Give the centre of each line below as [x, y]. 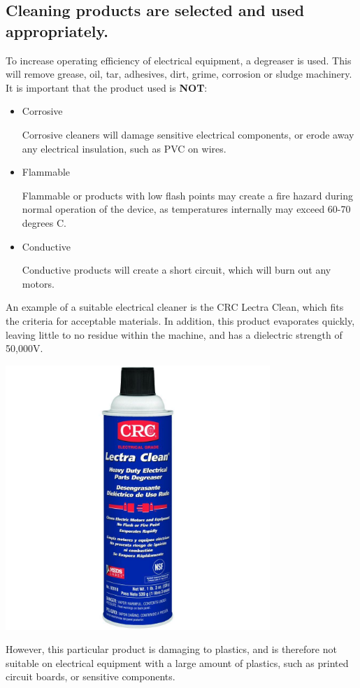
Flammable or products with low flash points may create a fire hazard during [187, 195]
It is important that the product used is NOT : [107, 87]
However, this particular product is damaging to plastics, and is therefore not [171, 649]
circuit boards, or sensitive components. [91, 676]
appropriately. [57, 30]
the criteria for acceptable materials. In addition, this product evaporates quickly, [180, 320]
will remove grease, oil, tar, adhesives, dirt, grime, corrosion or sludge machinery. [179, 74]
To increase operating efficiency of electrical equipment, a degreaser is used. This [179, 60]
